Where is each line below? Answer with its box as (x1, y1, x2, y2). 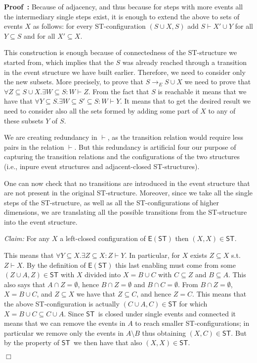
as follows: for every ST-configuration (33, 21, 146, 31)
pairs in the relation (4, 141, 64, 152)
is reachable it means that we (158, 86, 247, 96)
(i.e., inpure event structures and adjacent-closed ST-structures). (4, 161, 200, 171)
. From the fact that (88, 86, 149, 96)
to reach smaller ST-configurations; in (135, 318, 250, 328)
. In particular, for (125, 250, 180, 260)
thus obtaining (142, 327, 186, 338)
